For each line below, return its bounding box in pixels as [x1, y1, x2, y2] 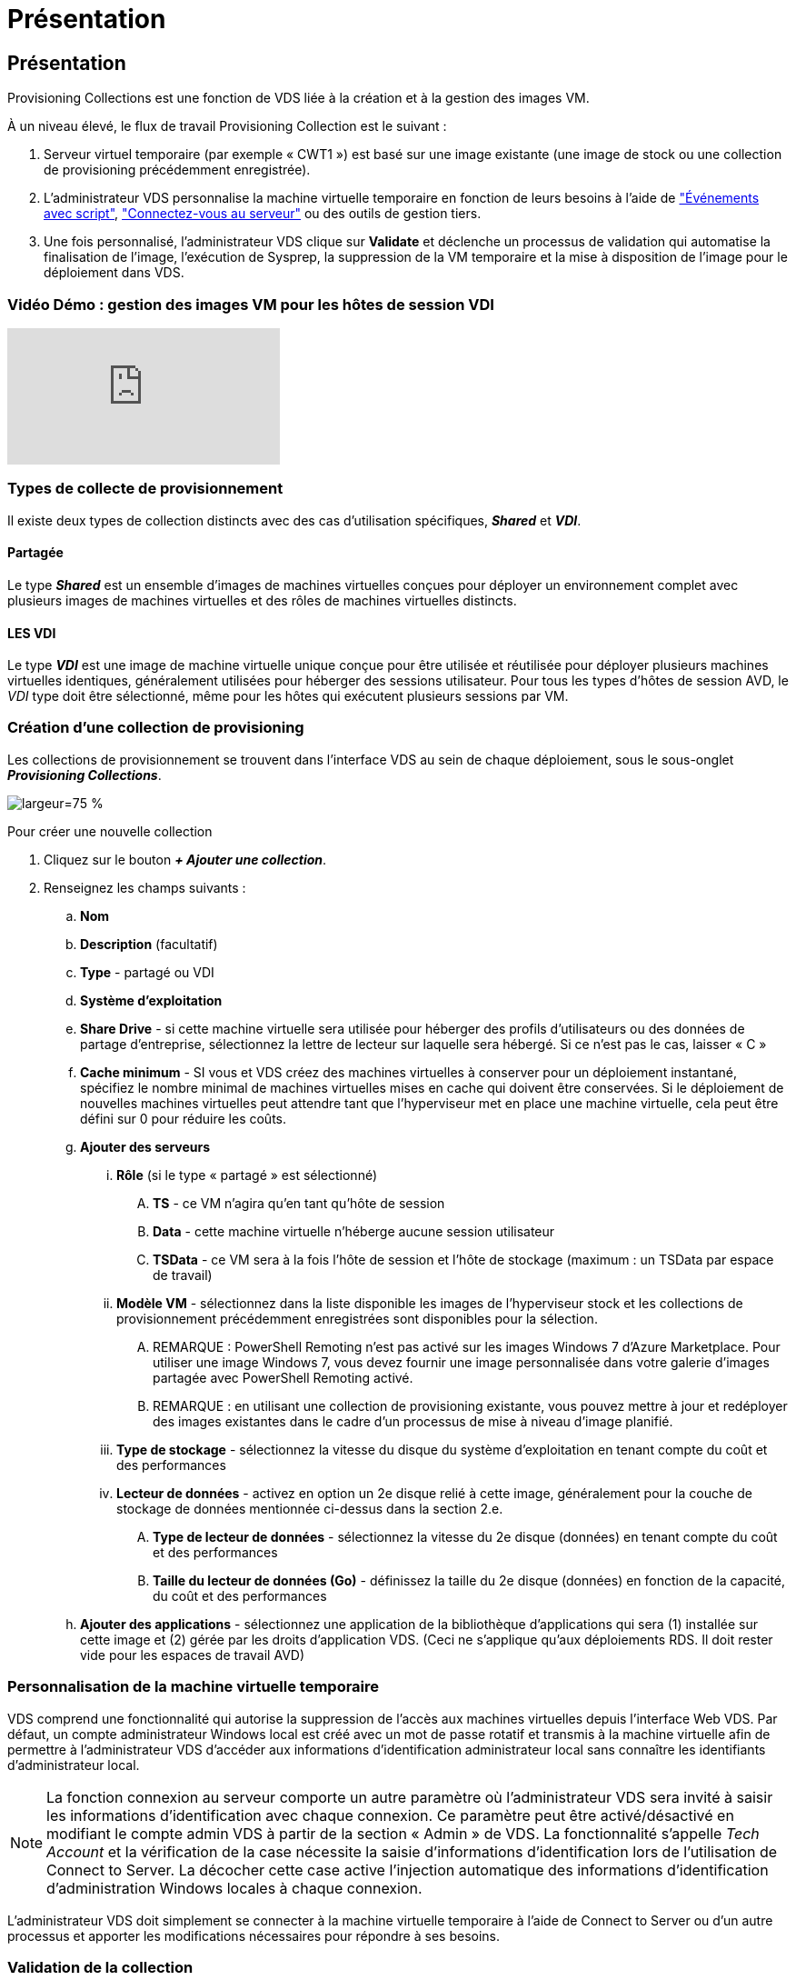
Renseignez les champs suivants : [44, 879, 246, 895]
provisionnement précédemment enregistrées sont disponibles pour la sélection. [116, 1310, 598, 1326]
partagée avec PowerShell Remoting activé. [153, 1369, 413, 1385]
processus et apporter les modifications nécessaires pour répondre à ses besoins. [7, 1927, 501, 1944]
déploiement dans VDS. [44, 265, 184, 281]
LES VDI [7, 625, 56, 641]
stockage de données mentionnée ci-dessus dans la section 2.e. [116, 1500, 503, 1516]
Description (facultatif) [80, 935, 218, 952]
